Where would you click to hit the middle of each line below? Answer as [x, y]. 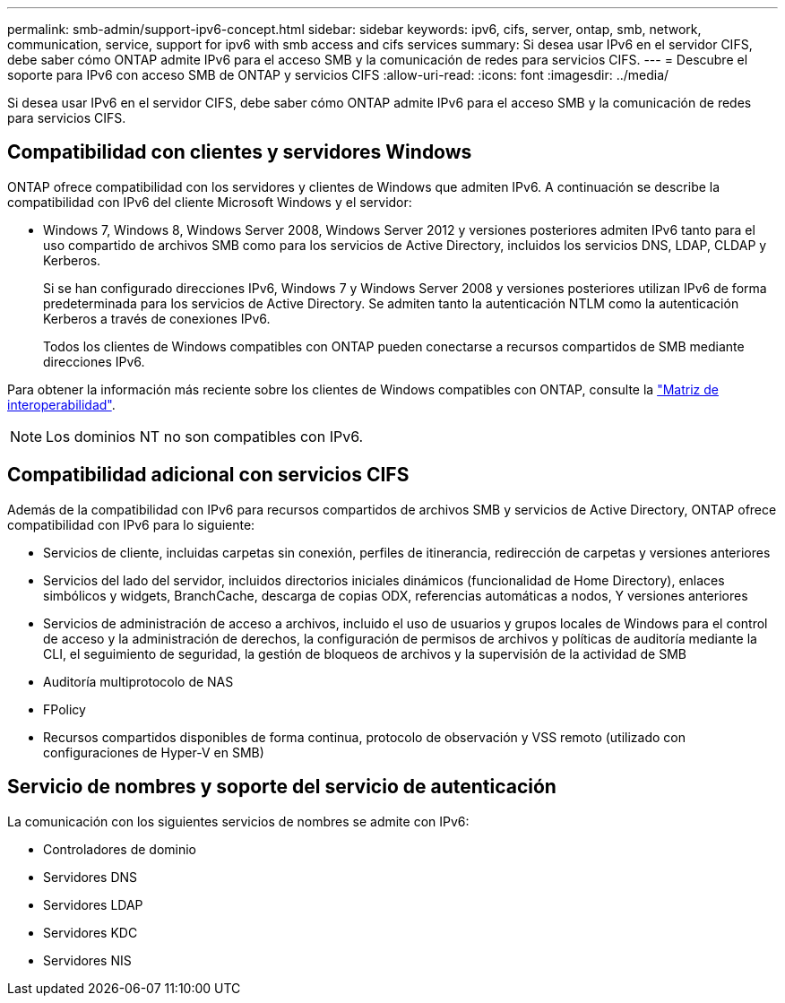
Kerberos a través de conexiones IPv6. [157, 318]
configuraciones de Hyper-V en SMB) [154, 752]
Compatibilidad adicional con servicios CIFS [208, 475]
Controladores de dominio [120, 849]
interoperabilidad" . [61, 404]
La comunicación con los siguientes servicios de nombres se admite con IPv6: [238, 821]
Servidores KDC [91, 932]
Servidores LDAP [93, 904]
